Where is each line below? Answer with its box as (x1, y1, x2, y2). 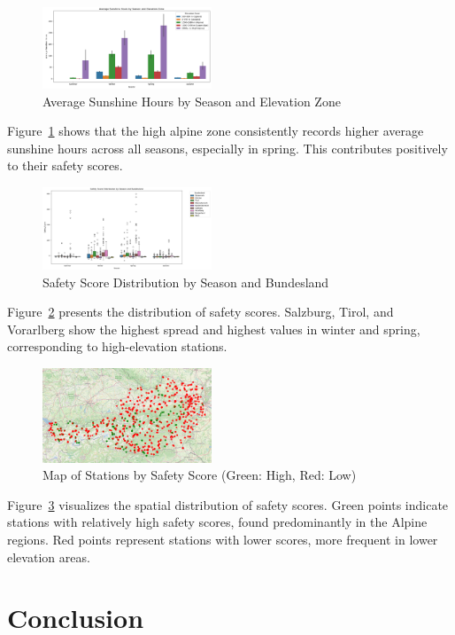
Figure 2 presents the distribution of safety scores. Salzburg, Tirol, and (7, 302, 394, 321)
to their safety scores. (7, 156, 123, 175)
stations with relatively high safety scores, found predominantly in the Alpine (7, 513, 428, 531)
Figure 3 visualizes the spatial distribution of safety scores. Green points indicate (7, 495, 449, 513)
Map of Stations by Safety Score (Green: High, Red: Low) (42, 466, 357, 484)
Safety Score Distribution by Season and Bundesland (42, 272, 329, 291)
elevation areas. (7, 547, 90, 566)
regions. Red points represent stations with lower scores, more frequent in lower (7, 529, 438, 548)
